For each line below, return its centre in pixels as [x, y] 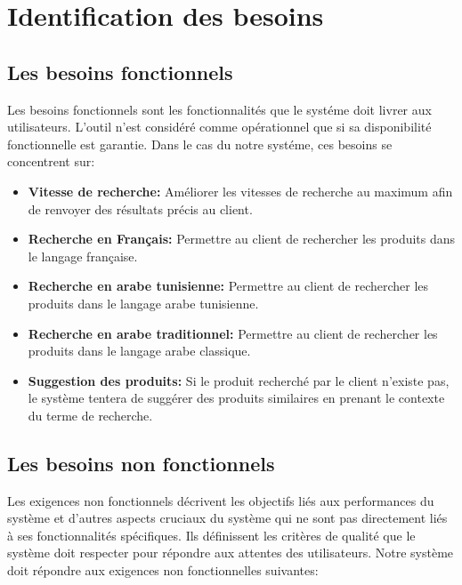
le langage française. [83, 256]
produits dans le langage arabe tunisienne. [143, 303]
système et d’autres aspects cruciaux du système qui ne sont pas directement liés [227, 518]
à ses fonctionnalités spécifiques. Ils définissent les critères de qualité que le [211, 535]
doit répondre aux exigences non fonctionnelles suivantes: [163, 570]
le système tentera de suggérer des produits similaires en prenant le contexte [236, 398]
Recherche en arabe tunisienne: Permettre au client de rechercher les [228, 286]
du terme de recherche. [90, 415]
